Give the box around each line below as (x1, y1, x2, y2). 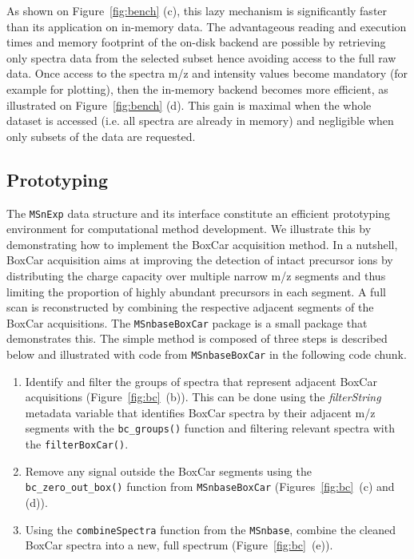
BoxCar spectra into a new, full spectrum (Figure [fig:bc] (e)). (25, 537, 333, 553)
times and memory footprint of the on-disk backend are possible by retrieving (6, 34, 386, 50)
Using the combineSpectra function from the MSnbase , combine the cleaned (25, 521, 396, 537)
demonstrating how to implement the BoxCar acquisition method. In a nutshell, (6, 235, 398, 252)
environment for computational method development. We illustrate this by (6, 220, 372, 237)
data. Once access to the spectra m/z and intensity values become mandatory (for (6, 65, 408, 82)
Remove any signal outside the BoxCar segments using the (25, 462, 312, 479)
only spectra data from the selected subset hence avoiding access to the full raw (6, 49, 396, 66)
